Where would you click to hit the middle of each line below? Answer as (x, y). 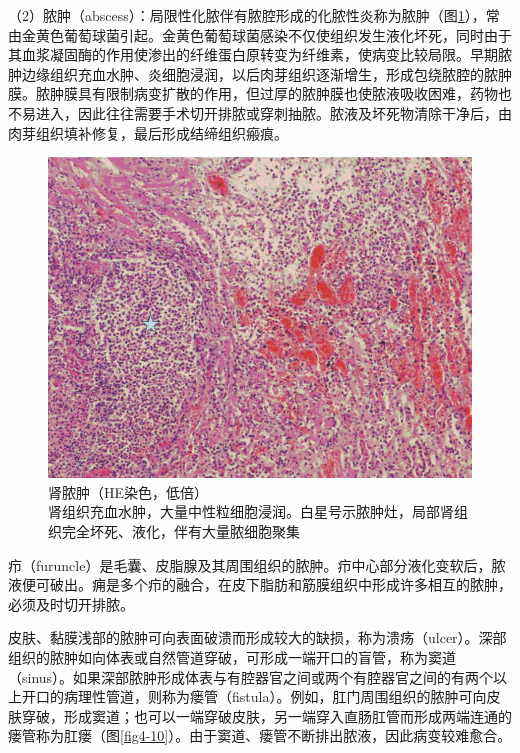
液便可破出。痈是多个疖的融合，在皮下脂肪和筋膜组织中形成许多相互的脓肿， (260, 584)
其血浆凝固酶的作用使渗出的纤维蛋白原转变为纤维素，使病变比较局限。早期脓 (260, 54)
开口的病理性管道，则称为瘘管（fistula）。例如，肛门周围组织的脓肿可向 (254, 696)
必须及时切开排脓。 (71, 603)
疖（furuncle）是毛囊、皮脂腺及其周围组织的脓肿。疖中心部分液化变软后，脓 (257, 564)
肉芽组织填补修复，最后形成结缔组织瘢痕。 (148, 132)
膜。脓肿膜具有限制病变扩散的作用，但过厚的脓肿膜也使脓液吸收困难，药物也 (260, 93)
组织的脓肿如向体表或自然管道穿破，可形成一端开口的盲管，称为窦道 (232, 657)
